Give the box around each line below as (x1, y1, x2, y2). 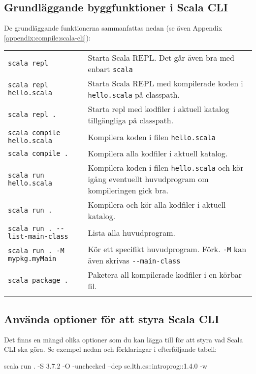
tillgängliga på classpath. (88, 114, 174, 126)
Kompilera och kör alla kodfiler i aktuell (88, 199, 226, 211)
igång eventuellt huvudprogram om (88, 173, 209, 185)
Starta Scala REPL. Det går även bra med (88, 52, 234, 64)
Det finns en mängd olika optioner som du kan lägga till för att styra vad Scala (4, 334, 243, 344)
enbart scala (88, 63, 133, 75)
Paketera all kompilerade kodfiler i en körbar (88, 269, 242, 281)
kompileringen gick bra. (88, 185, 169, 196)
